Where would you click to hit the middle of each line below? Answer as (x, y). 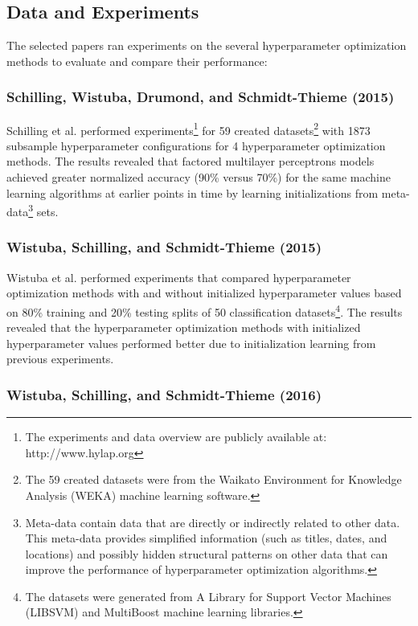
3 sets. (43, 210)
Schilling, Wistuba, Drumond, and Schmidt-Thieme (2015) (201, 97)
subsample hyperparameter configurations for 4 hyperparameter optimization (196, 145)
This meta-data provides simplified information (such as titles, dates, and (206, 538)
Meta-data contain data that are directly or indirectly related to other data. (213, 522)
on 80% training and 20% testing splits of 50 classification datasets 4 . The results (205, 310)
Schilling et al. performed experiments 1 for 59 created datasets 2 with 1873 (189, 129)
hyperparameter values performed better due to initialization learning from (191, 343)
